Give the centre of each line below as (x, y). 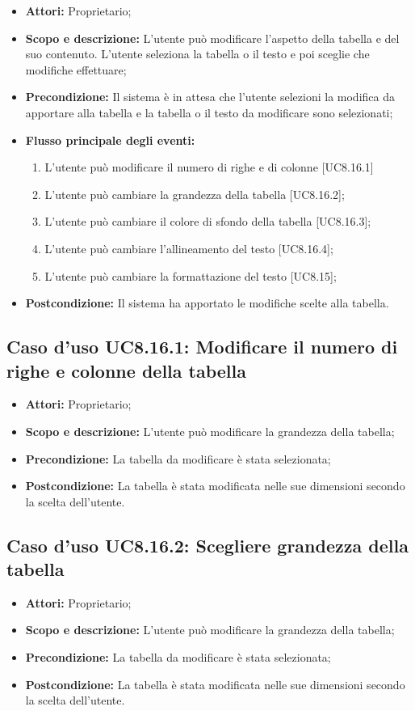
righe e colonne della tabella (126, 370)
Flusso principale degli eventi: (110, 140)
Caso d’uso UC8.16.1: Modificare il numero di (202, 347)
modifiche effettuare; (76, 69)
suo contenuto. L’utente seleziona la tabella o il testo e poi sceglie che (197, 54)
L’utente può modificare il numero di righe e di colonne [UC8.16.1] (209, 167)
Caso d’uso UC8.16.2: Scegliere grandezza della (207, 545)
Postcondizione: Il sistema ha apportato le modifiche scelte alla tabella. (207, 303)
